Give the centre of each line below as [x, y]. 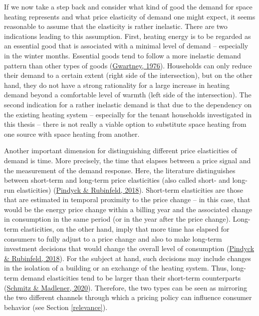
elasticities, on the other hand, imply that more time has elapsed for [125, 229]
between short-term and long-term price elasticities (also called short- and [117, 180]
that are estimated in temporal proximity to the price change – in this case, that [127, 199]
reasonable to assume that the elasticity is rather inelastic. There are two [116, 26]
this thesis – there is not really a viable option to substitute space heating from [125, 124]
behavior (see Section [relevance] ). [56, 307]
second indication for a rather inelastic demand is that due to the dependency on [128, 104]
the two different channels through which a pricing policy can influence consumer [128, 297]
